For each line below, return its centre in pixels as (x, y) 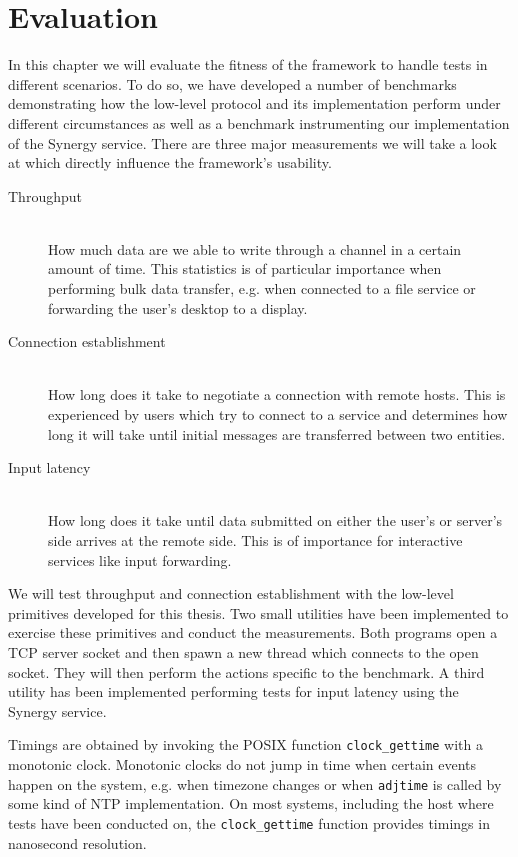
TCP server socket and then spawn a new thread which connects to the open (243, 651)
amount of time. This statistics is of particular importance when (245, 268)
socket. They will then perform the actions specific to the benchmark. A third (246, 671)
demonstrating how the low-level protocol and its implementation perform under (254, 103)
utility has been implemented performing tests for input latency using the (233, 691)
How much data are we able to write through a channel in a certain (255, 248)
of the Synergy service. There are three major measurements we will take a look (252, 142)
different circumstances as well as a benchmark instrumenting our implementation (259, 122)
